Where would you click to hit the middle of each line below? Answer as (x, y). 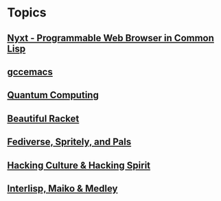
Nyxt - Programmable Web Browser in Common (111, 38)
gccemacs (30, 72)
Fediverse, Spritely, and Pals (69, 142)
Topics (27, 13)
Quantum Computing (53, 95)
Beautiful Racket (43, 118)
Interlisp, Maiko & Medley (62, 188)
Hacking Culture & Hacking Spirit (79, 165)
